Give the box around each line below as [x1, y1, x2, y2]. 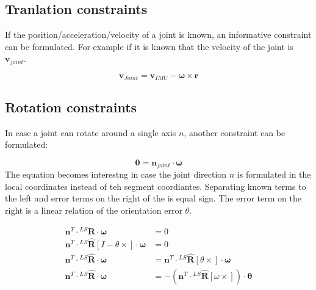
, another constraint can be [184, 126, 285, 139]
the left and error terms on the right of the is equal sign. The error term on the [5, 192, 301, 205]
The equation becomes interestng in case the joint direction [5, 168, 227, 181]
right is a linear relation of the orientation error [5, 203, 182, 216]
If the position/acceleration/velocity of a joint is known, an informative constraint [5, 28, 312, 41]
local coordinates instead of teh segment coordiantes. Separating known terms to [5, 179, 306, 192]
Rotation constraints [5, 97, 137, 116]
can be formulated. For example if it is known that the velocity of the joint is [5, 40, 293, 53]
